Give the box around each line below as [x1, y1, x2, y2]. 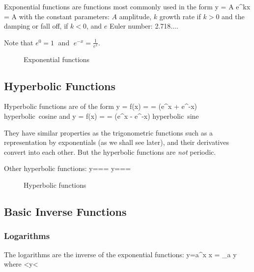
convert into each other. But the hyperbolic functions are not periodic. [4, 146, 216, 157]
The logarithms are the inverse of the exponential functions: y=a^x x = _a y [4, 249, 237, 259]
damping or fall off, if [4, 21, 68, 31]
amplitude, [119, 11, 152, 21]
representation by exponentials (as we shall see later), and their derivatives [4, 137, 229, 147]
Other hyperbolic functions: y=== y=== [4, 163, 131, 173]
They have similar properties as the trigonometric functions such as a [4, 127, 213, 137]
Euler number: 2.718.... [109, 21, 178, 31]
